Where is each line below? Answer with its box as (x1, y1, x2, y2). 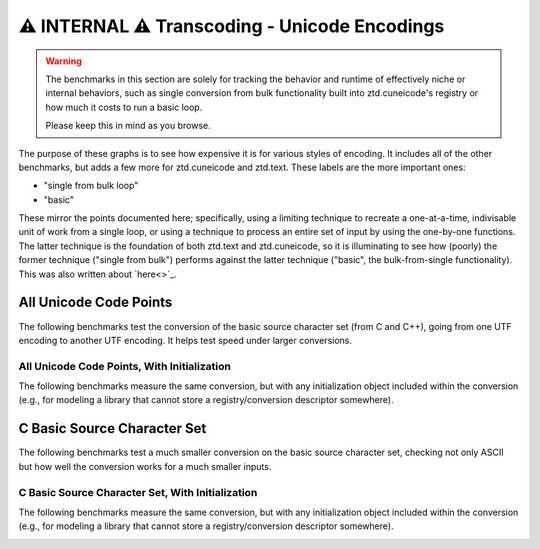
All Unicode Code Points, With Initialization (18, 359, 232, 373)
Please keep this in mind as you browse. (45, 120, 211, 132)
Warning (45, 55, 82, 67)
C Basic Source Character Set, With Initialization (18, 485, 258, 499)
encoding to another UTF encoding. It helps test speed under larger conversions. (18, 334, 353, 346)
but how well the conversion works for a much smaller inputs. (18, 460, 272, 472)
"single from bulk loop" (43, 180, 139, 192)
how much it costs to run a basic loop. (45, 101, 203, 113)
